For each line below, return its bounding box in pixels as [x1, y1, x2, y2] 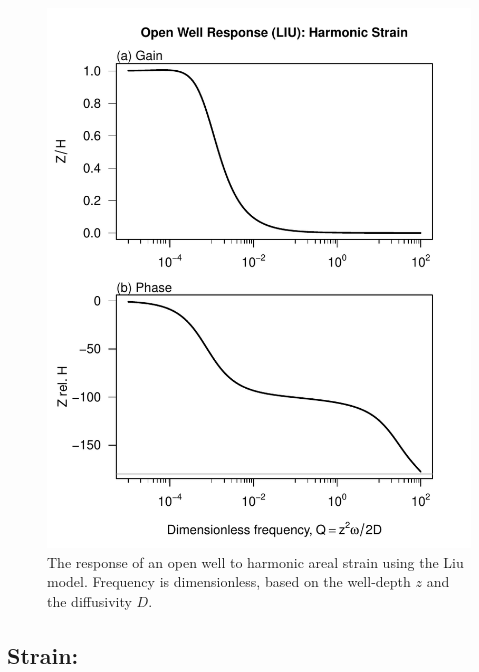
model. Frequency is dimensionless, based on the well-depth [47, 571, 411, 592]
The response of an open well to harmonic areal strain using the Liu [47, 551, 464, 572]
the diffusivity [47, 590, 132, 611]
